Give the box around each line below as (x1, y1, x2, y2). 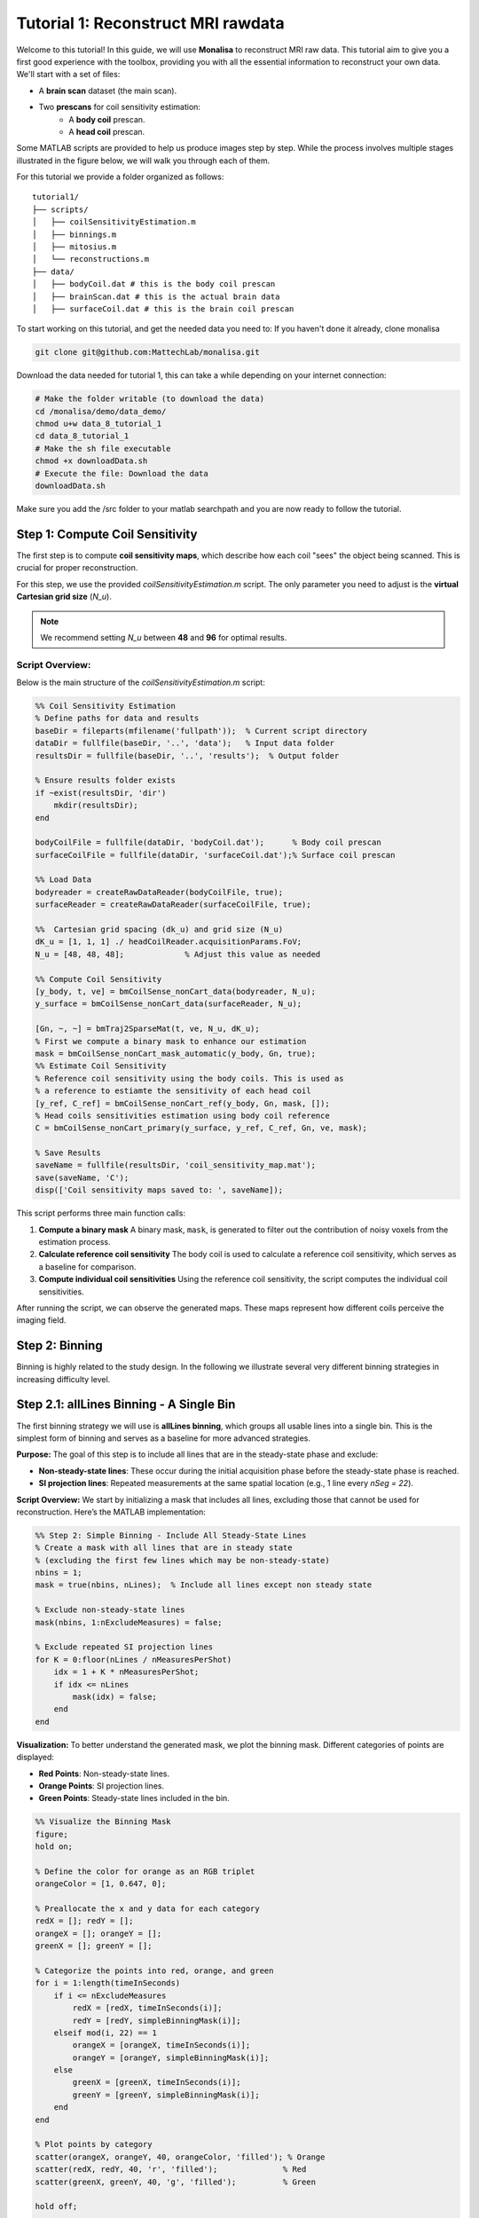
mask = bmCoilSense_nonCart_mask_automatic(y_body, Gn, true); (35, 1048, 317, 1058)
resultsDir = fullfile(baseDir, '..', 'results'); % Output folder (35, 751, 340, 760)
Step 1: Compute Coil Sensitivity (16, 526, 198, 541)
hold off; (35, 2201, 78, 2212)
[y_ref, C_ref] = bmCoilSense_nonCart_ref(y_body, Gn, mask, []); (35, 1098, 330, 1108)
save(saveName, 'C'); (35, 1172, 130, 1183)
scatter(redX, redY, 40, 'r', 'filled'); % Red (35, 2165, 307, 2175)
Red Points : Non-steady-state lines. (38, 1768, 170, 1779)
